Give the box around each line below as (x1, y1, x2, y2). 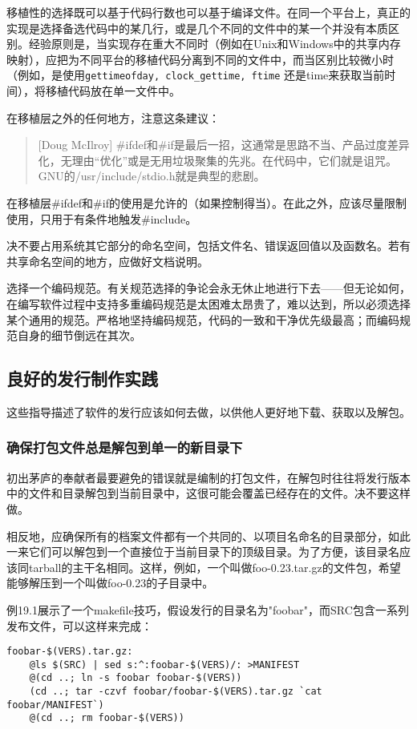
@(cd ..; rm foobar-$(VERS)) (29, 712, 184, 724)
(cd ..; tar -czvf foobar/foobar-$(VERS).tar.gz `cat (29, 686, 322, 698)
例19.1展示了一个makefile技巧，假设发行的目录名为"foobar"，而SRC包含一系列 (6, 601, 409, 618)
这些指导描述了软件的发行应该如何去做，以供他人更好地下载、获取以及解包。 (6, 403, 411, 420)
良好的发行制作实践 (6, 366, 158, 391)
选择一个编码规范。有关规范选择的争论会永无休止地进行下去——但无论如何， (6, 280, 411, 296)
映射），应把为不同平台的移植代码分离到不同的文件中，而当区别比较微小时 (6, 50, 394, 67)
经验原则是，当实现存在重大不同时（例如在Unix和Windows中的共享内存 (28, 35, 401, 52)
